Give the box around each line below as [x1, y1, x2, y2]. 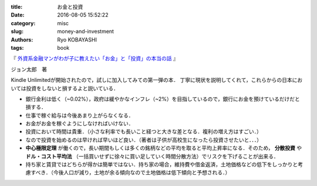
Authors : [11, 36, 33, 43]
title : [11, 4, 23, 10]
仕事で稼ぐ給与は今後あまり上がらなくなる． [25, 112, 134, 119]
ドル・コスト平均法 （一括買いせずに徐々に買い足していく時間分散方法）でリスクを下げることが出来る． [25, 153, 279, 160]
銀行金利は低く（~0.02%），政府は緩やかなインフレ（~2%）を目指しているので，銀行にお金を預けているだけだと [25, 95, 301, 102]
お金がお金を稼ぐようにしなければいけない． [25, 120, 134, 127]
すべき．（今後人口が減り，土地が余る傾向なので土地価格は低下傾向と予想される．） [30, 169, 231, 176]
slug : [11, 28, 23, 35]
